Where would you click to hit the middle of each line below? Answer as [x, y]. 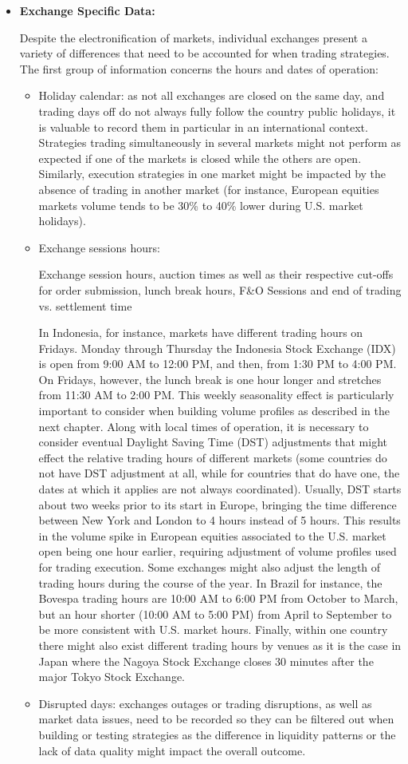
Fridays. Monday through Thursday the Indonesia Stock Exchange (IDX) [217, 348]
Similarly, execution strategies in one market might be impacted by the [212, 174]
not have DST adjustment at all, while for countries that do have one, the [219, 473]
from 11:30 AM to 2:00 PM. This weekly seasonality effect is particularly [216, 395]
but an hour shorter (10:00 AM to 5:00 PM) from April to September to [215, 614]
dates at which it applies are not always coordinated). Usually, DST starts [220, 489]
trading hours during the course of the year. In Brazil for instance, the [210, 582]
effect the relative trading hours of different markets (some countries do [213, 457]
